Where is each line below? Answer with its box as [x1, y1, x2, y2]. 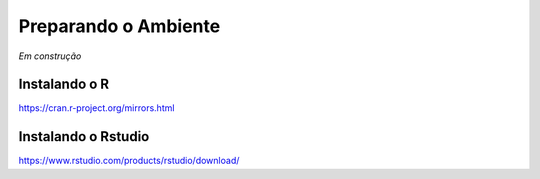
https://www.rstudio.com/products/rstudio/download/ [18, 155, 240, 167]
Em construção [18, 50, 82, 62]
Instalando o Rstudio [18, 128, 150, 145]
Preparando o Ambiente [18, 15, 221, 37]
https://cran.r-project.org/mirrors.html [18, 102, 175, 114]
